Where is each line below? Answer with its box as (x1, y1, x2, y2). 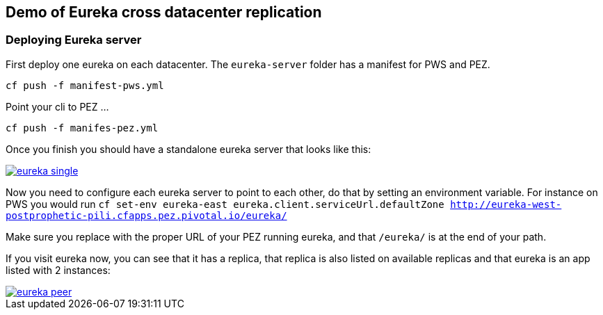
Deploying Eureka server (6, 33, 142, 47)
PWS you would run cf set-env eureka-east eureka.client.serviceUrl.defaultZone (6, 197, 444, 210)
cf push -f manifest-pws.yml (6, 79, 164, 91)
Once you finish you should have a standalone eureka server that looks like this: (6, 143, 371, 155)
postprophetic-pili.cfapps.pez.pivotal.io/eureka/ (6, 209, 287, 221)
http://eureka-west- (450, 198, 562, 210)
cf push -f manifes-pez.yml (6, 122, 159, 134)
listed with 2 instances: (6, 264, 111, 276)
